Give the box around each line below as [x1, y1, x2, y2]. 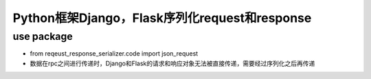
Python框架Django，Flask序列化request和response [12, 10, 312, 25]
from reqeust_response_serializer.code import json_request [30, 49, 199, 58]
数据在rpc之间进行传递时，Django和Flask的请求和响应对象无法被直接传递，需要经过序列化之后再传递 [30, 59, 315, 67]
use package [12, 30, 74, 43]
